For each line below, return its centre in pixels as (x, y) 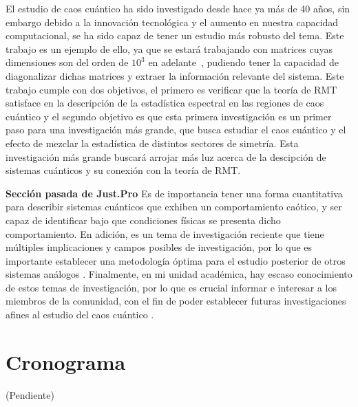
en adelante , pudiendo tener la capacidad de (243, 62)
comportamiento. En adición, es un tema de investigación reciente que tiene (165, 233)
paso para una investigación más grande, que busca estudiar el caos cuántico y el (176, 130)
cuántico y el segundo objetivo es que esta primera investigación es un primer (169, 116)
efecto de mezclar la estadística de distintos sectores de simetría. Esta (152, 143)
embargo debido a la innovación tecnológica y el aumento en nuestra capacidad (172, 22)
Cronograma (66, 361)
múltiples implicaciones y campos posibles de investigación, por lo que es (159, 247)
